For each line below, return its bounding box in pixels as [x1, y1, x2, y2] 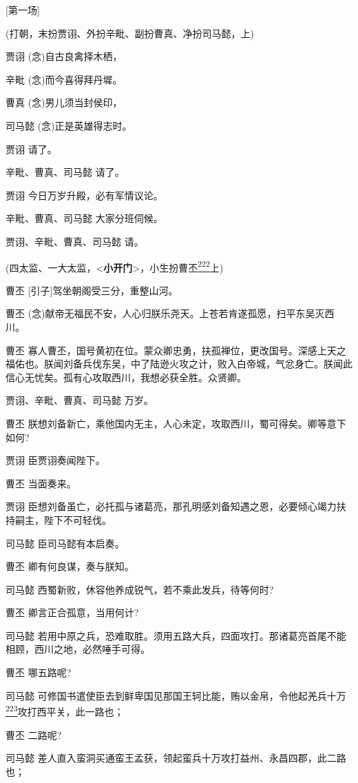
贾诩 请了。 [6, 141, 57, 156]
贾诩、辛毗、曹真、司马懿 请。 [6, 234, 144, 248]
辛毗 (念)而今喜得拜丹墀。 [6, 72, 123, 86]
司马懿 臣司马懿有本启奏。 [6, 536, 125, 550]
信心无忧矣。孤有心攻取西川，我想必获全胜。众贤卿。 [6, 369, 246, 384]
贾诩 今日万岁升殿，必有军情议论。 [6, 187, 163, 202]
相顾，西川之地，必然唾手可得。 [6, 642, 150, 656]
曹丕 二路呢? [6, 727, 62, 742]
